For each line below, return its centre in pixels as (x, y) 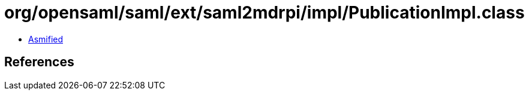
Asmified (46, 39)
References (39, 62)
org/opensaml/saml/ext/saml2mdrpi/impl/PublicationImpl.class (264, 13)
